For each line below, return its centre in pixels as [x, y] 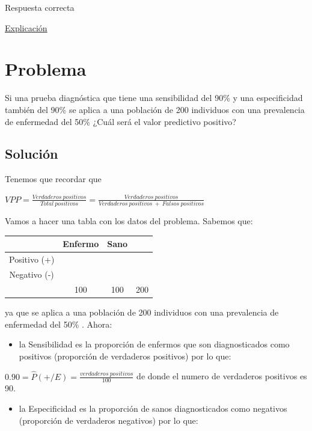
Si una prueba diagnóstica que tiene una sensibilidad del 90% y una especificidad [154, 98]
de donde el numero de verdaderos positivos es [222, 376]
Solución [32, 154]
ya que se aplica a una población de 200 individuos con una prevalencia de [142, 312]
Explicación [26, 27]
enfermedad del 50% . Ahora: [59, 324]
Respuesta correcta [40, 7]
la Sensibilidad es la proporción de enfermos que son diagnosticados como [154, 344]
